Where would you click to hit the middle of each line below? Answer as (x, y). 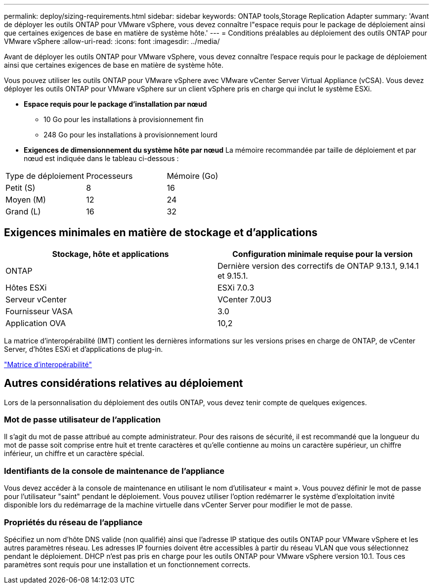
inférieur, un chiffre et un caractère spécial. (74, 454)
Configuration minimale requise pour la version (323, 254)
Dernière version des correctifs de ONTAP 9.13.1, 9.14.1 (318, 266)
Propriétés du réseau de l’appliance (73, 522)
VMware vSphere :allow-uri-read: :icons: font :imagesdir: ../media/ (112, 41)
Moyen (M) (26, 200)
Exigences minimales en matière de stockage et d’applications (161, 233)
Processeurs (109, 176)
